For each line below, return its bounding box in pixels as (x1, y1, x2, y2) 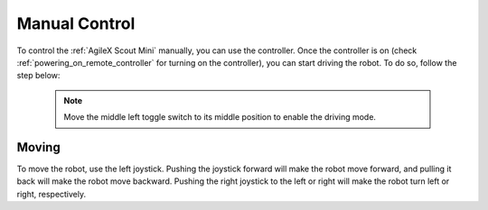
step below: (16, 70, 61, 81)
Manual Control (16, 14, 136, 33)
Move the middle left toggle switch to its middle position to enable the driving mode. (63, 112, 377, 123)
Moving (16, 140, 61, 155)
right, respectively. (16, 188, 87, 199)
